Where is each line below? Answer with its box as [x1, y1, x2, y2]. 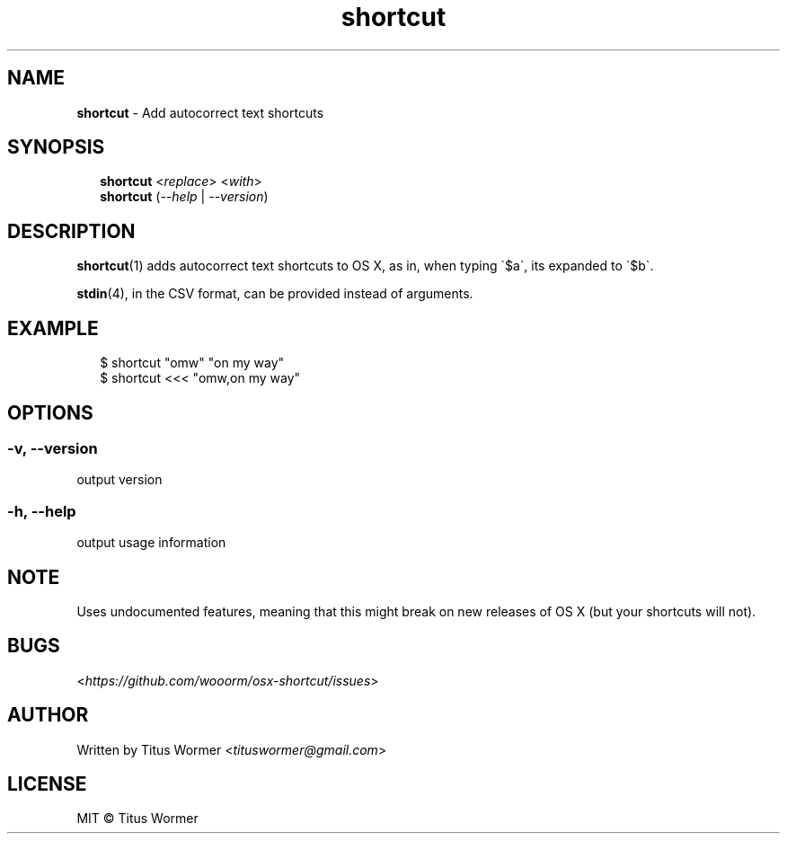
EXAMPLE [7, 316, 99, 340]
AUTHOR [7, 704, 89, 727]
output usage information [76, 535, 226, 551]
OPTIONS [7, 401, 93, 424]
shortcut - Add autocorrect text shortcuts [76, 104, 324, 120]
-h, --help [7, 501, 76, 520]
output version [76, 472, 163, 488]
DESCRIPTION [7, 219, 136, 243]
